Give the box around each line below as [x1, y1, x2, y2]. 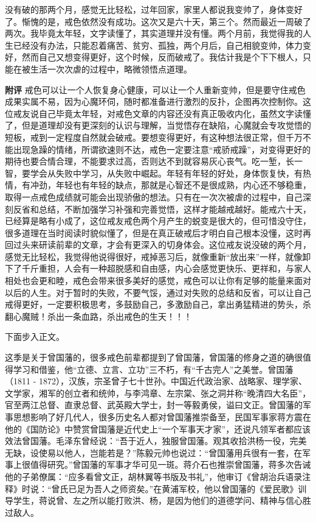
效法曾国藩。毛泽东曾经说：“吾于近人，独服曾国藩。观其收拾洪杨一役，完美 [5, 434, 307, 447]
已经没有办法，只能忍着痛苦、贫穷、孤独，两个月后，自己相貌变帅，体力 [13, 38, 303, 51]
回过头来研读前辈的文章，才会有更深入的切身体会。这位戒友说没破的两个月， [5, 238, 311, 251]
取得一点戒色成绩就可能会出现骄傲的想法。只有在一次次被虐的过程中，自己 [5, 190, 303, 203]
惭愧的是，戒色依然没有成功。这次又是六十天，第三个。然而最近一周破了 [21, 15, 311, 27]
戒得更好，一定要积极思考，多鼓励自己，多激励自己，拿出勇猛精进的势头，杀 [5, 298, 311, 311]
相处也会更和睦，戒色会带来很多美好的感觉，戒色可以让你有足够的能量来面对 [5, 274, 311, 287]
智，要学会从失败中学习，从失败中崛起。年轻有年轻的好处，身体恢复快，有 [5, 166, 303, 179]
